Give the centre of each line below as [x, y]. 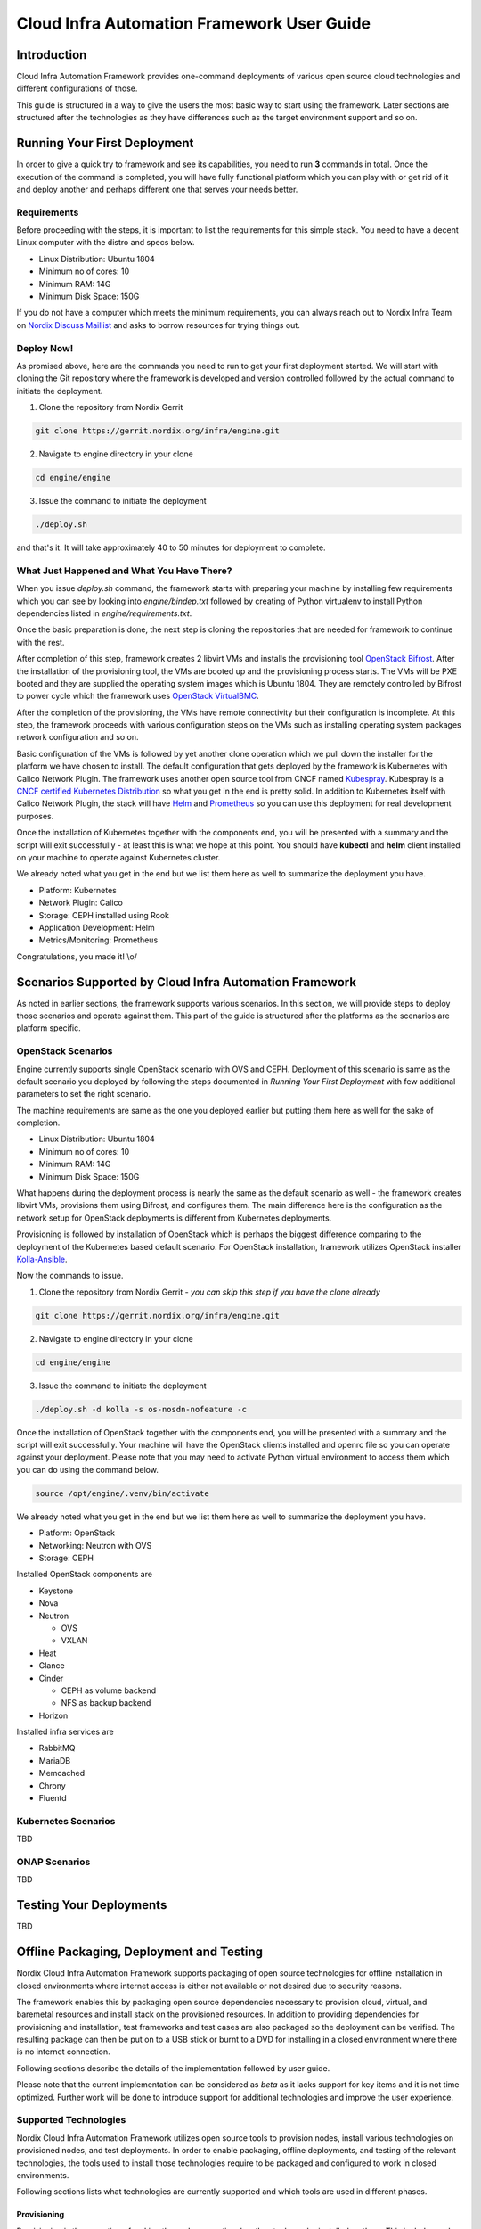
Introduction [52, 55]
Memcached [62, 1773]
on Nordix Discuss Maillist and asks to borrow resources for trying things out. [158, 325]
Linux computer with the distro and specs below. [106, 243]
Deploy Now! [45, 348]
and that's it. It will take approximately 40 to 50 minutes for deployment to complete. [171, 547]
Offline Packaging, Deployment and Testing [139, 1952]
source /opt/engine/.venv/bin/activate [122, 1493]
